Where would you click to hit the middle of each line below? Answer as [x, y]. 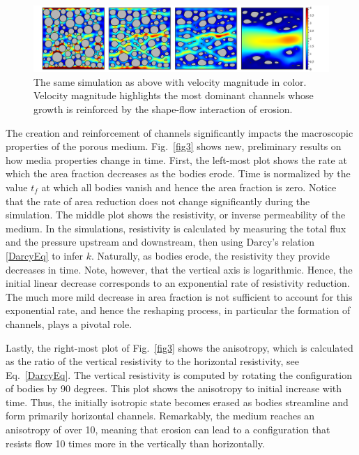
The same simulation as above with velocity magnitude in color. [170, 81]
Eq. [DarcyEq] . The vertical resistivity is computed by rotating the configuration [179, 374]
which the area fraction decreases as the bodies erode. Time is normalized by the [178, 173]
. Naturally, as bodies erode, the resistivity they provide [210, 255]
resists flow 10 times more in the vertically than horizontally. [135, 443]
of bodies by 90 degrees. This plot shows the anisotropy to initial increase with [174, 388]
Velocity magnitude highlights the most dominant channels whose [174, 95]
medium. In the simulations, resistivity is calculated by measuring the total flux [176, 228]
